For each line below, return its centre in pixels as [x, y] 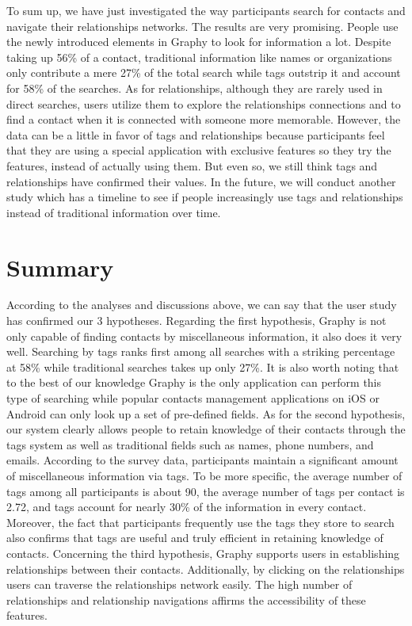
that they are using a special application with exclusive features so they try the [199, 150]
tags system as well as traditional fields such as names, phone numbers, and [190, 444]
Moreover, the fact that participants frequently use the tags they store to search [200, 522]
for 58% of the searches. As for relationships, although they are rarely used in [195, 88]
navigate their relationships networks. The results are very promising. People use [202, 26]
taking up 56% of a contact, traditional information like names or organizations [199, 57]
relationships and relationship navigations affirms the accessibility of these [186, 599]
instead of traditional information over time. [114, 212]
